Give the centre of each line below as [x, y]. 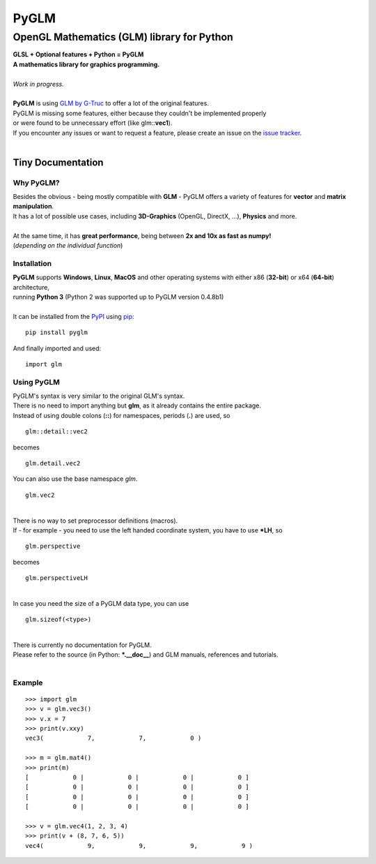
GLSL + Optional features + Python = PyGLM [78, 54]
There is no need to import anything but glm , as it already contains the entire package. [137, 405]
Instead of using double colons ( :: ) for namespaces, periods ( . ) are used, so [122, 415]
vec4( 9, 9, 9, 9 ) [139, 846]
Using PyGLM [37, 382]
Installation [32, 263]
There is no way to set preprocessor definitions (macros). [95, 521]
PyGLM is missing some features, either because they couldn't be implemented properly [140, 113]
